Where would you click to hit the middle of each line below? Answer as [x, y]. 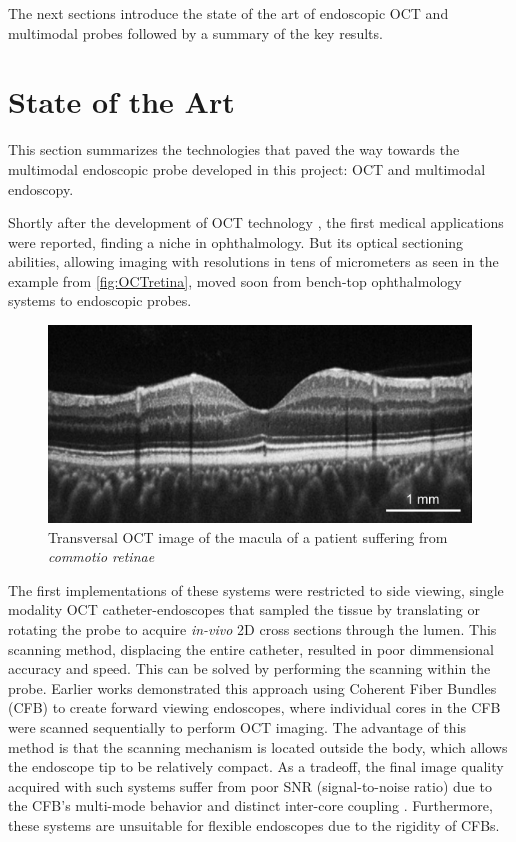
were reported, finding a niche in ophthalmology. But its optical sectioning [236, 241]
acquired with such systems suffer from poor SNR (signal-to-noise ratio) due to [250, 785]
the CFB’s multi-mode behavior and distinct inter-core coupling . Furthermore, [250, 805]
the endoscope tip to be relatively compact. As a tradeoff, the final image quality [256, 766]
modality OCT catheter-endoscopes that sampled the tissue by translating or [244, 609]
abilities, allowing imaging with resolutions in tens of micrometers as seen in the [253, 261]
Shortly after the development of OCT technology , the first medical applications [256, 222]
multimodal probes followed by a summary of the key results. [195, 32]
